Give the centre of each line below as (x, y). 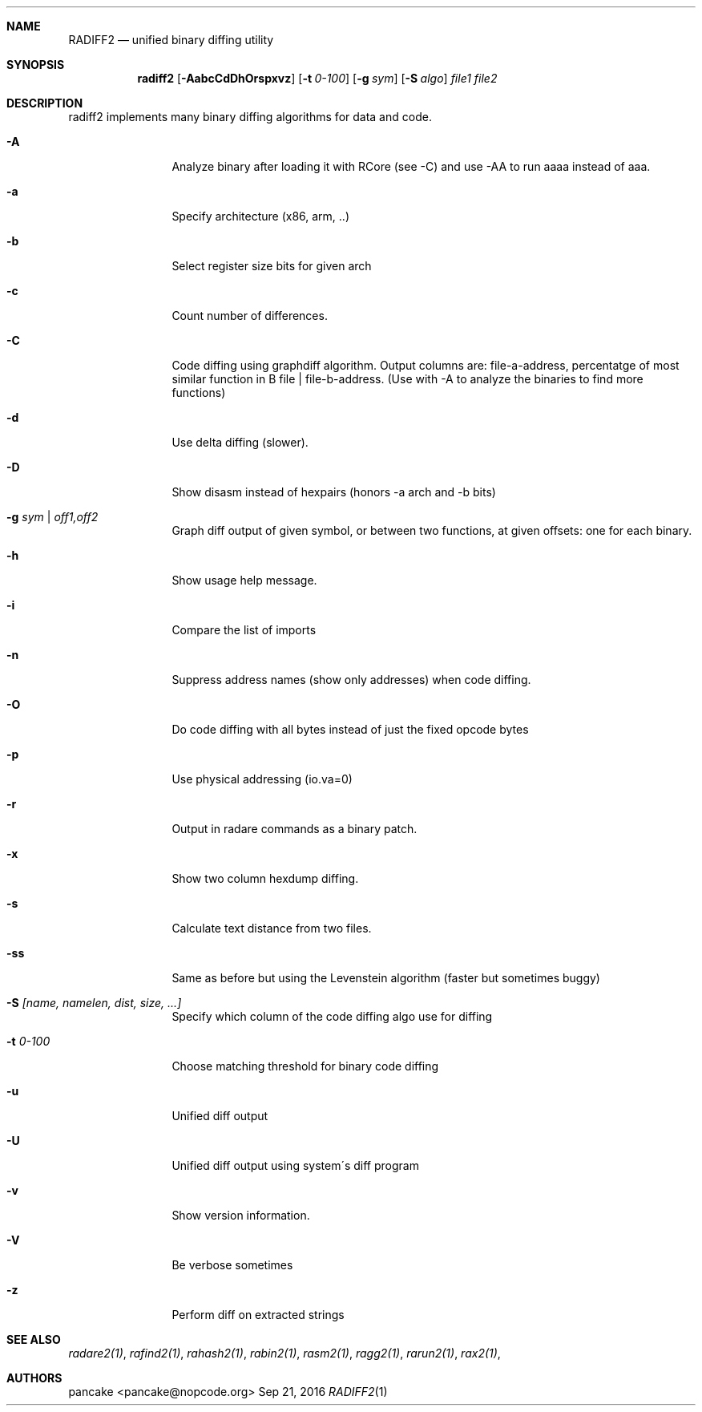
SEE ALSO (34, 1339)
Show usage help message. (244, 580)
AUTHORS (34, 1378)
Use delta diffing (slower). (240, 442)
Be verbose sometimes (232, 1265)
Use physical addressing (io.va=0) (262, 779)
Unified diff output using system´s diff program (295, 1165)
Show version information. (241, 1215)
